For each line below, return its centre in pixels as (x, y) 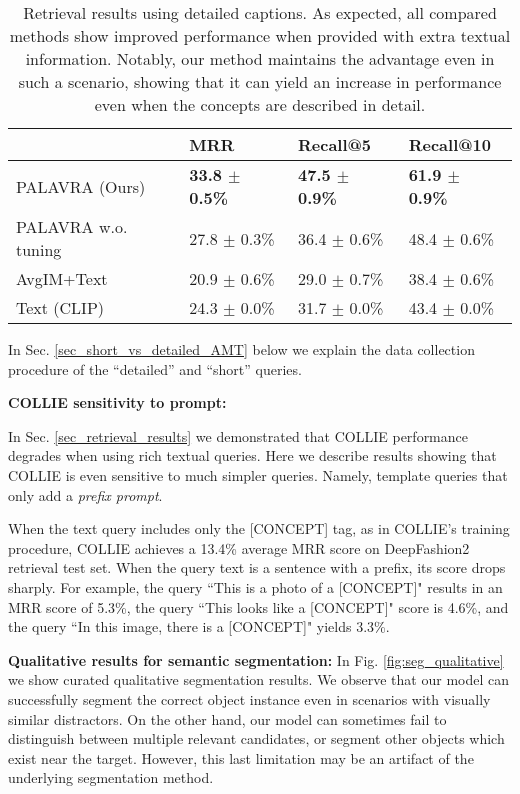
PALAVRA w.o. (72, 226)
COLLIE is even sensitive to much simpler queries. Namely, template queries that (258, 474)
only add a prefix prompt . (85, 494)
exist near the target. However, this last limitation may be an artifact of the (241, 757)
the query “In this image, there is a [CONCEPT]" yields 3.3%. (199, 626)
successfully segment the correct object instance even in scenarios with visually (249, 698)
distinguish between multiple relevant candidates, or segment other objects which (256, 738)
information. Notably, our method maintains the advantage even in (260, 58)
